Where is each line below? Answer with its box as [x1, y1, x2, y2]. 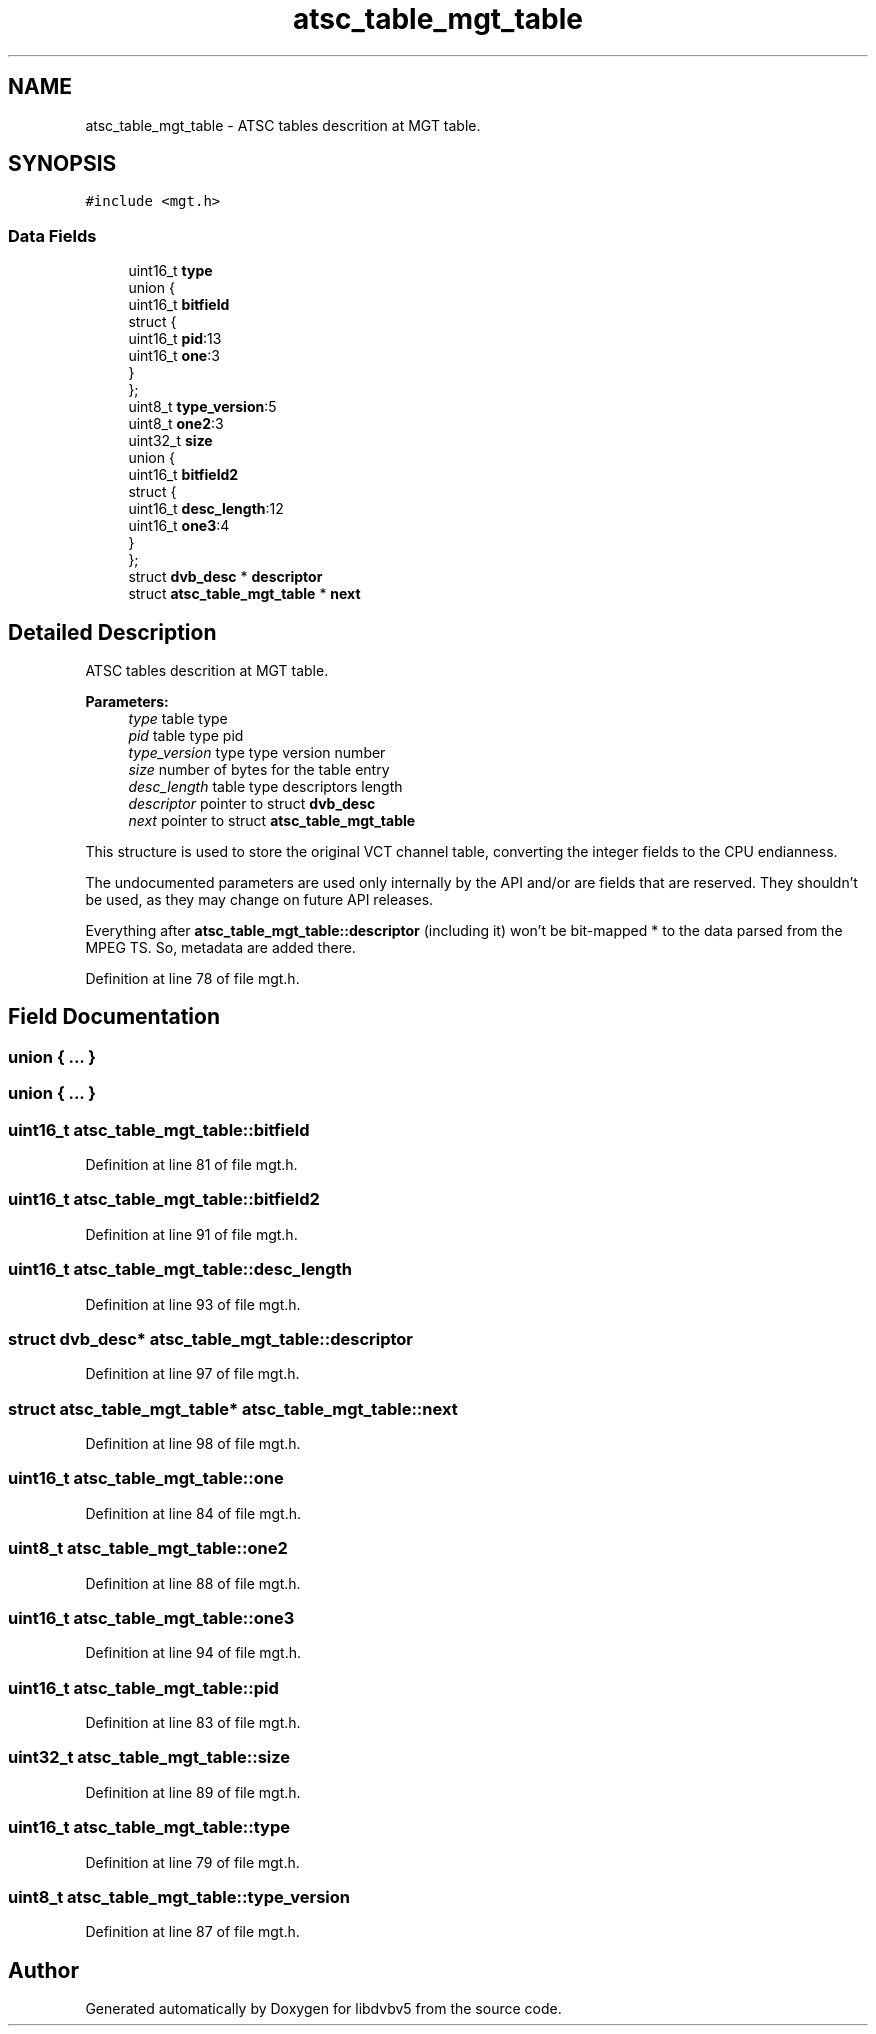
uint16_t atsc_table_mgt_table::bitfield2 [8, 1189, 320, 1210]
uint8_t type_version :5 [128, 398, 277, 416]
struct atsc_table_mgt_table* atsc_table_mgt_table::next [8, 1398, 458, 1419]
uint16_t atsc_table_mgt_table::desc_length [8, 1259, 352, 1280]
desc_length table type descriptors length [128, 778, 403, 796]
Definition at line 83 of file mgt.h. [85, 1714, 301, 1731]
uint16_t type [128, 262, 213, 280]
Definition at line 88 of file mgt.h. [85, 1574, 301, 1592]
